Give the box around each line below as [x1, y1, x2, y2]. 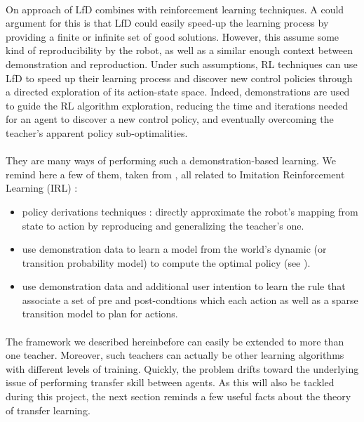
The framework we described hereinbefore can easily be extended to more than [6, 334, 344, 348]
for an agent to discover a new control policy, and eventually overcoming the [6, 112, 334, 126]
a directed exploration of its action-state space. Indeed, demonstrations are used [6, 84, 350, 99]
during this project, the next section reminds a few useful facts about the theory [6, 389, 351, 404]
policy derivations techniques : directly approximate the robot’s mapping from [22, 204, 358, 218]
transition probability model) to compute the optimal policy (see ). [22, 255, 311, 270]
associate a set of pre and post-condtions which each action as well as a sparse [22, 292, 358, 307]
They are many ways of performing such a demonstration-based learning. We [6, 153, 337, 168]
